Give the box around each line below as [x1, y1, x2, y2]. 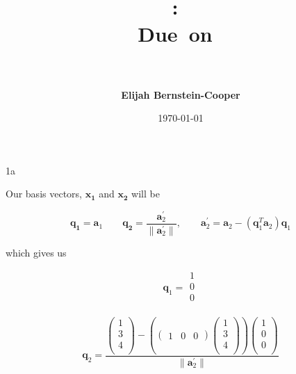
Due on [138, 19, 213, 48]
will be [131, 186, 160, 201]
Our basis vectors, [6, 186, 82, 201]
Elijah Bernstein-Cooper [121, 87, 240, 101]
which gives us [6, 245, 67, 259]
